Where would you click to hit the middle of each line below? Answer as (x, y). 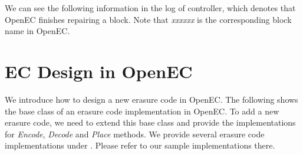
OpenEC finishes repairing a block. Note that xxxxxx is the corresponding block (148, 19)
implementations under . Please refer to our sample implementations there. (140, 145)
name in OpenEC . (37, 31)
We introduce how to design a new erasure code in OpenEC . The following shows (151, 99)
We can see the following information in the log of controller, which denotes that (150, 8)
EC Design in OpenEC (99, 71)
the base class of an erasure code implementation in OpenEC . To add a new (142, 111)
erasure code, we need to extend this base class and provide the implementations (150, 122)
